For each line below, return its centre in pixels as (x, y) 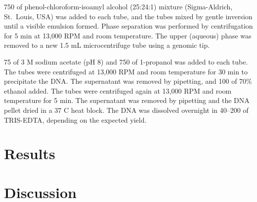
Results (30, 153)
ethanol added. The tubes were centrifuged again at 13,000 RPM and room (118, 90)
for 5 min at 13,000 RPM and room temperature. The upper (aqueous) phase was (128, 35)
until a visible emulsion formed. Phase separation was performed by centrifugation (128, 26)
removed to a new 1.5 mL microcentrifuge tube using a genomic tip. (107, 45)
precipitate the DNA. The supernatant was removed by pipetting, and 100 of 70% (128, 81)
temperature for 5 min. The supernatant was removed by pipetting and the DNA (127, 100)
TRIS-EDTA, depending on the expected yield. (75, 119)
